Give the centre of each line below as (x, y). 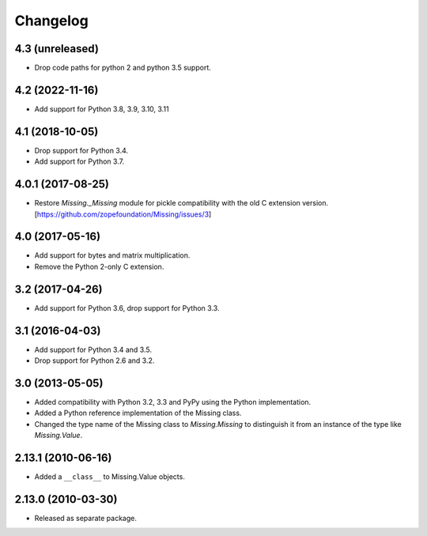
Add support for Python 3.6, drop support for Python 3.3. (127, 308)
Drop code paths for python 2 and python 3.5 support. (123, 68)
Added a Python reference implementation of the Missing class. (138, 413)
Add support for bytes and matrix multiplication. (112, 255)
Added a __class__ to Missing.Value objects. (110, 477)
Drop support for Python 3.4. (81, 150)
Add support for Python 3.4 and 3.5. (93, 349)
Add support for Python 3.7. (79, 161)
